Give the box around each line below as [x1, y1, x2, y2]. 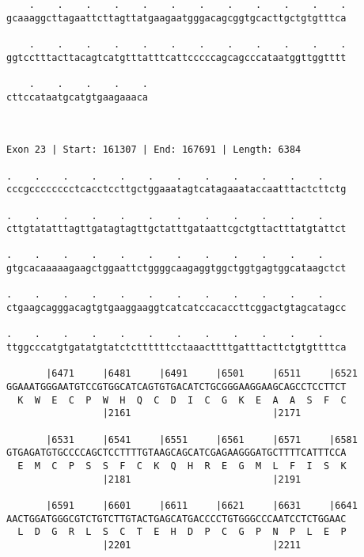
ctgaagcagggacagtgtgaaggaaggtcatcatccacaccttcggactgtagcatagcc [6, 302, 347, 314]
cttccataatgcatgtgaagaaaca [6, 91, 148, 103]
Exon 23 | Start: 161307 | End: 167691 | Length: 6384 [6, 144, 301, 156]
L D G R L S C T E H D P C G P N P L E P [17, 526, 347, 538]
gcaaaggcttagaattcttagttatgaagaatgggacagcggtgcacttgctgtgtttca [6, 12, 347, 24]
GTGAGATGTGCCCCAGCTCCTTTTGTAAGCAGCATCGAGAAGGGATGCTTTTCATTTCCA [6, 447, 347, 459]
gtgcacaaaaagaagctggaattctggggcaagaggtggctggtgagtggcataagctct [6, 263, 347, 275]
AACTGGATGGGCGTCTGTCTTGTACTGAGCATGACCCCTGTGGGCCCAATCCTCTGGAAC [6, 513, 347, 525]
